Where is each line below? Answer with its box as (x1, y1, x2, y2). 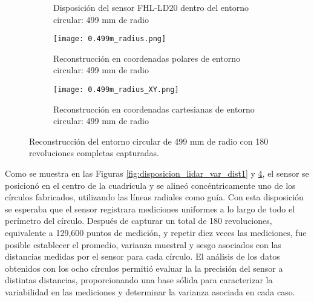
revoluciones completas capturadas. (29, 146, 159, 159)
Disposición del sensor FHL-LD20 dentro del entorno (53, 1, 249, 13)
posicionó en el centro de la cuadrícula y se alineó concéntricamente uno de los (5, 179, 296, 191)
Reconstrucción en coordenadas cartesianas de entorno (53, 102, 255, 115)
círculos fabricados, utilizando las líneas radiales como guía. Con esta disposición (5, 191, 304, 203)
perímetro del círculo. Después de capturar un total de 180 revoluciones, (5, 214, 272, 227)
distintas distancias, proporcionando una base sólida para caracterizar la (5, 274, 273, 286)
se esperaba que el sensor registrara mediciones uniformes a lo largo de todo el (5, 202, 295, 215)
